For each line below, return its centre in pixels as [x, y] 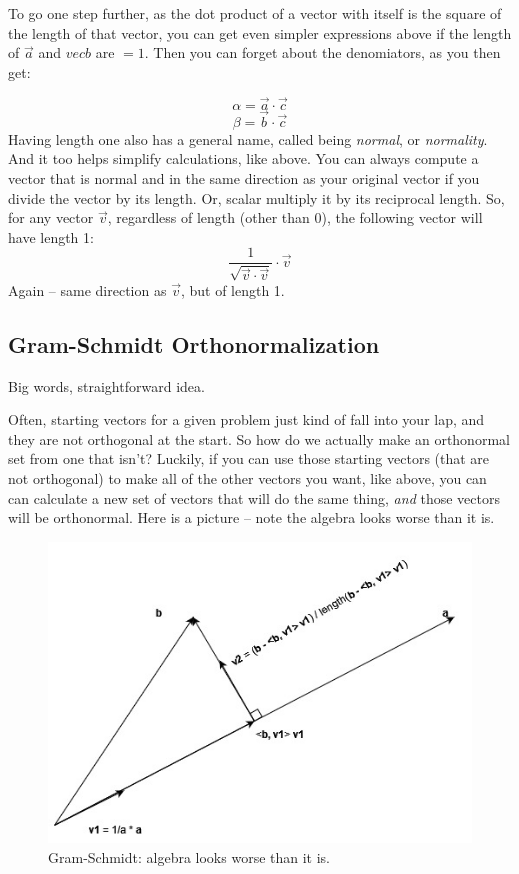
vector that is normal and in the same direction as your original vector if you [244, 178]
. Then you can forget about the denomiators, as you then [322, 52]
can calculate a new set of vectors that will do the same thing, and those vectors [254, 497]
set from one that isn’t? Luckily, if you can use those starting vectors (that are [249, 458]
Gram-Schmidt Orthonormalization [194, 343]
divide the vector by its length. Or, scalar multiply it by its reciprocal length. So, [256, 197]
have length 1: [51, 236]
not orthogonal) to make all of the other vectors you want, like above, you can [247, 478]
